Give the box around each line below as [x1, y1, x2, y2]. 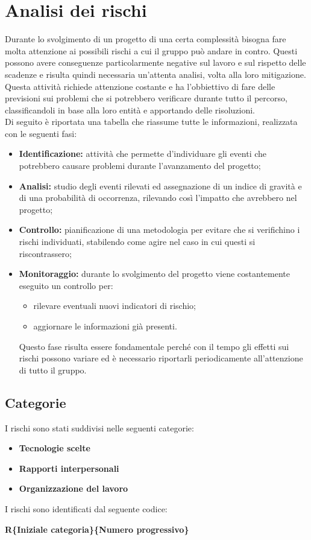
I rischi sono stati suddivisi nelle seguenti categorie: [5, 421, 194, 434]
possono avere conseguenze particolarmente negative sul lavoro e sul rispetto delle [5, 56, 306, 69]
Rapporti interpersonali [19, 462, 119, 474]
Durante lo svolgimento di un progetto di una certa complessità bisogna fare [5, 33, 286, 45]
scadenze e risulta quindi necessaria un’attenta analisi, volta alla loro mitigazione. [5, 68, 306, 80]
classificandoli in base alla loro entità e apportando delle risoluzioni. [5, 103, 256, 116]
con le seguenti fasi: [5, 127, 77, 139]
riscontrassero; [19, 247, 72, 259]
